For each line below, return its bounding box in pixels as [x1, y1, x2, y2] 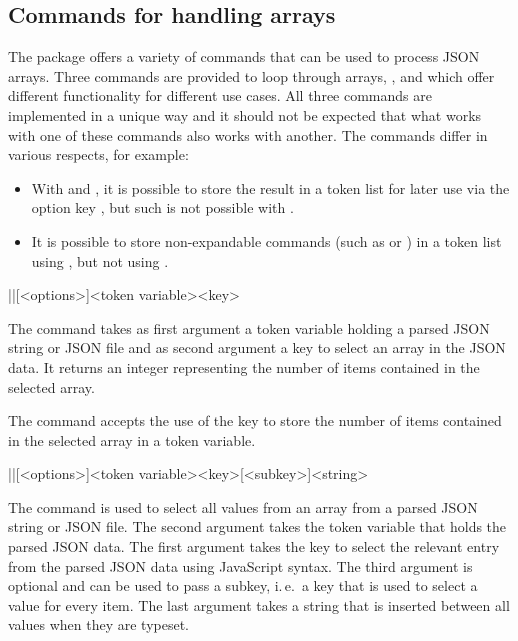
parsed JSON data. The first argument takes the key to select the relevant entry [8, 536, 500, 557]
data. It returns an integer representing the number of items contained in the [8, 356, 480, 377]
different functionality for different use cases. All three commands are [8, 85, 432, 106]
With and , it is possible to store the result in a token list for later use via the [31, 177, 510, 198]
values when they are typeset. [8, 614, 190, 635]
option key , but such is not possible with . [31, 197, 294, 218]
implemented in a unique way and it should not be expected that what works [8, 104, 482, 125]
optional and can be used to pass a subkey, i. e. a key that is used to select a [8, 575, 478, 596]
